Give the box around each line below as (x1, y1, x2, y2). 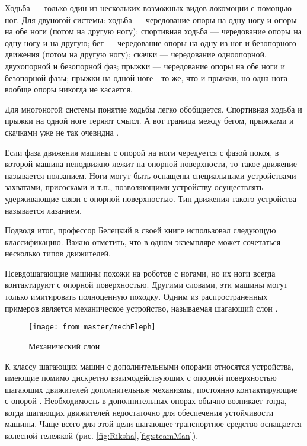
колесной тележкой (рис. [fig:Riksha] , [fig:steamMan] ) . (5, 429, 199, 442)
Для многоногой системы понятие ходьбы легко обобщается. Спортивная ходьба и (5, 102, 302, 115)
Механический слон (28, 339, 100, 352)
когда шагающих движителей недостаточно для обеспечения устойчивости (5, 406, 274, 418)
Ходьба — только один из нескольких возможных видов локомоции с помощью (5, 2, 292, 14)
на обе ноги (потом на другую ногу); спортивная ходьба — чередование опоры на (5, 25, 302, 37)
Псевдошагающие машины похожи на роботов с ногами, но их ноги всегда (5, 267, 276, 279)
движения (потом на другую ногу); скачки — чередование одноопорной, (5, 48, 267, 60)
